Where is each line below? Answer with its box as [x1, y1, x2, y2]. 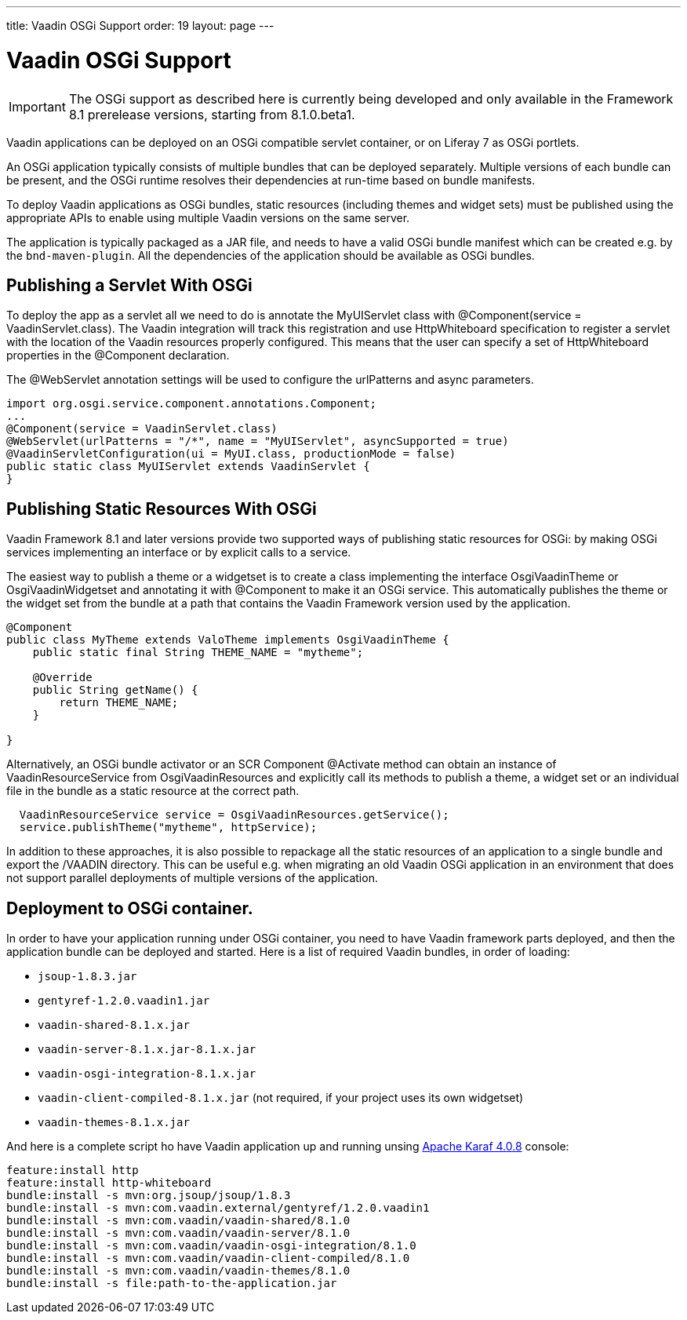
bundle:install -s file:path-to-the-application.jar [6, 1277, 337, 1290]
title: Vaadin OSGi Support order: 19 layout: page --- [6, 19, 274, 32]
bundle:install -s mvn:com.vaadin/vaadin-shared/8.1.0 [6, 1214, 351, 1227]
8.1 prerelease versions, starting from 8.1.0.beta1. [68, 106, 355, 122]
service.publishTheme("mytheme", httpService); [19, 821, 318, 834]
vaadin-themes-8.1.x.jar [38, 1116, 190, 1129]
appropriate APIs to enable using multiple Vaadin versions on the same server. [6, 210, 410, 224]
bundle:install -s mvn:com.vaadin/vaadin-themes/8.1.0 [6, 1264, 351, 1278]
